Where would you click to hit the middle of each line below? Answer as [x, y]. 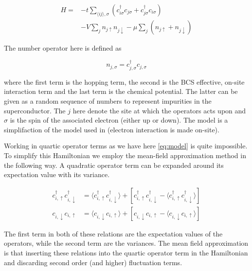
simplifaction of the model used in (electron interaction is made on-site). [112, 129]
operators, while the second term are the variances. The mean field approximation [126, 243]
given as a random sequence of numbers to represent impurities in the [108, 101]
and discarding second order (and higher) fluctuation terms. [93, 262]
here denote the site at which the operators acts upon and [159, 110]
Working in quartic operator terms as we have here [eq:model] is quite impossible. [126, 146]
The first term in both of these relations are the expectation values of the [113, 233]
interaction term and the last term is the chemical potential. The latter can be [121, 91]
